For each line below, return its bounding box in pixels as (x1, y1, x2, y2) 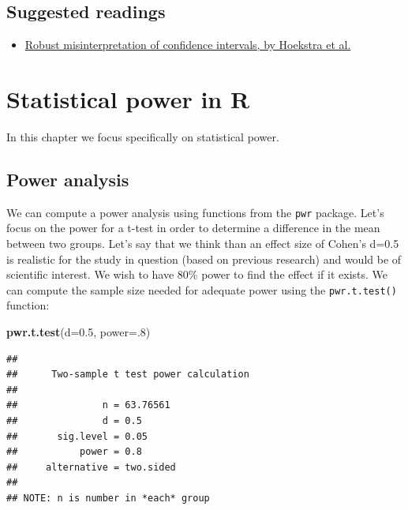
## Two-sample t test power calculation (6, 369, 249, 381)
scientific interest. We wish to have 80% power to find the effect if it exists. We (6, 266, 387, 283)
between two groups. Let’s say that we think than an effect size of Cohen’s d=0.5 (6, 234, 399, 251)
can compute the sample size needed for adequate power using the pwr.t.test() (6, 281, 397, 298)
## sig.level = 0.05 (6, 430, 148, 442)
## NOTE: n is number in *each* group (6, 492, 210, 504)
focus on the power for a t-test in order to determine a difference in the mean (6, 219, 380, 236)
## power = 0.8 (6, 446, 142, 458)
